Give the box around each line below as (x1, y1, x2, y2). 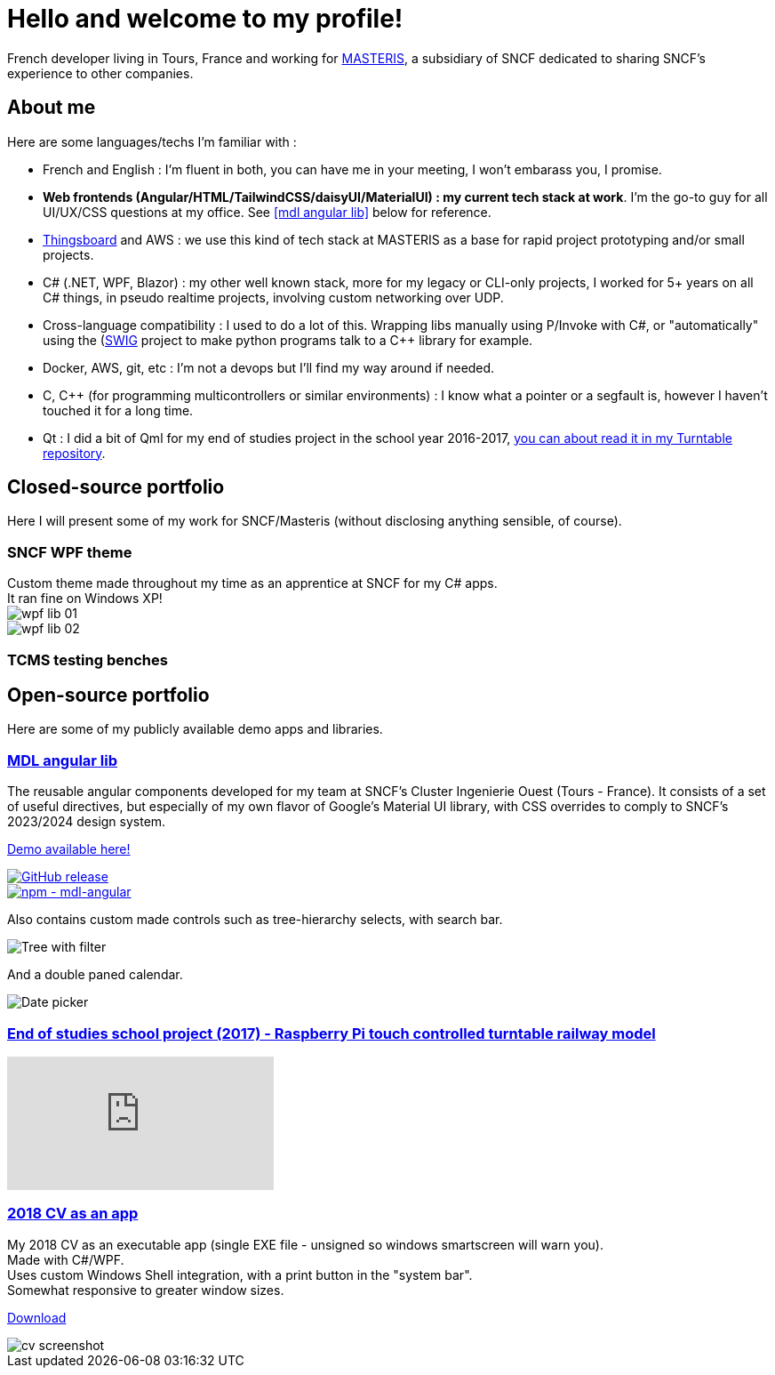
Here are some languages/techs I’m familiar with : (7, 133, 297, 149)
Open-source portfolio (7, 683, 210, 706)
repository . (43, 445, 106, 461)
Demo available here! (7, 841, 131, 857)
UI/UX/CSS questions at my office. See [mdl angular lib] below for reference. (43, 204, 491, 220)
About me (7, 96, 96, 119)
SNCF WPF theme (7, 543, 132, 561)
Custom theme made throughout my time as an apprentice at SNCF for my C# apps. (7, 575, 498, 591)
